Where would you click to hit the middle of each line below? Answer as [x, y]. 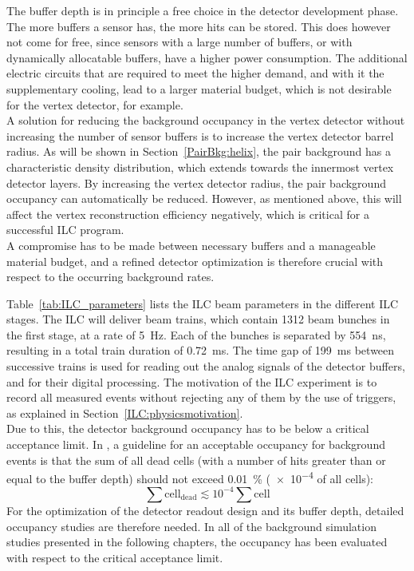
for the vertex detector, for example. [95, 104]
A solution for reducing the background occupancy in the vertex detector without [206, 120]
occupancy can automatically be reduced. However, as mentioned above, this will [204, 198]
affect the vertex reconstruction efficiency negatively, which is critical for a [188, 214]
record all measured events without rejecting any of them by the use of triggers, [201, 397]
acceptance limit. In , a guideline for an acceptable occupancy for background [196, 444]
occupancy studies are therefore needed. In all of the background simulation [191, 526]
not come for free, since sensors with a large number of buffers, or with [179, 42]
